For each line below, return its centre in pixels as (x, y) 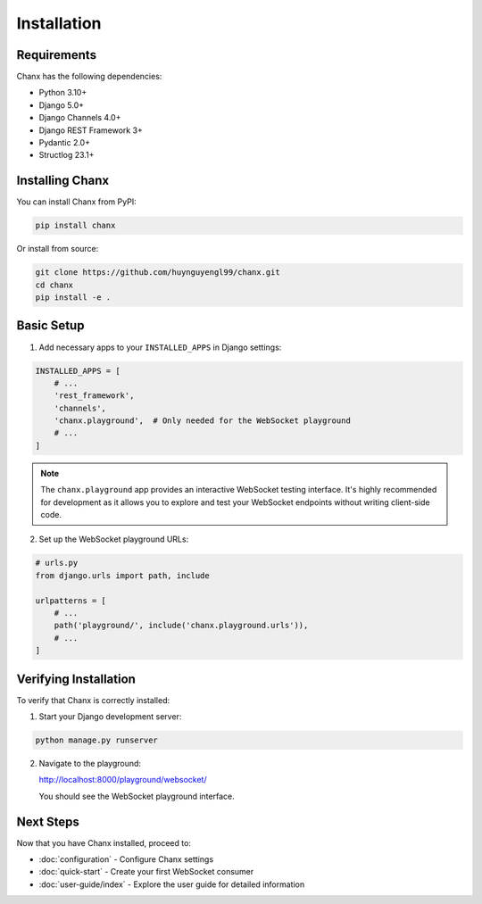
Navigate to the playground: (90, 763)
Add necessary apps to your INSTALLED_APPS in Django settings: (160, 347)
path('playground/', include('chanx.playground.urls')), (181, 626)
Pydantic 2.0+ (65, 143)
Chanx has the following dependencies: (89, 77)
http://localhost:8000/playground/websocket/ (123, 780)
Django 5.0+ (62, 105)
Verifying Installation (76, 679)
